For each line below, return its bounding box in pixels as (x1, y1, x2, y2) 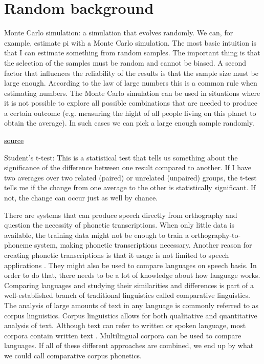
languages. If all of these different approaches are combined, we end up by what (4, 340, 254, 351)
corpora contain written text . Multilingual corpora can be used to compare (4, 330, 241, 340)
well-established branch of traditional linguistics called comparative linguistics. (4, 290, 250, 300)
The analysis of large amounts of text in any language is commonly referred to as (4, 299, 259, 310)
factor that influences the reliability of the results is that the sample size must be (4, 67, 258, 78)
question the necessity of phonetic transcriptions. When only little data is (4, 219, 235, 230)
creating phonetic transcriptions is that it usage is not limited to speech (4, 250, 229, 260)
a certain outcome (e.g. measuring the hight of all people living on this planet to (4, 107, 256, 118)
